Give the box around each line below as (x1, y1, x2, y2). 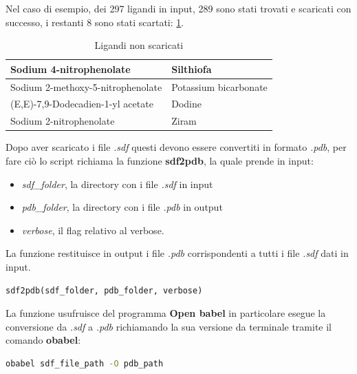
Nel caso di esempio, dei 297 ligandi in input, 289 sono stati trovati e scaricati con (6, 1, 351, 15)
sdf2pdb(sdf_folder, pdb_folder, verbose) (6, 285, 203, 295)
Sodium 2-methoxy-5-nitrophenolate (10, 79, 162, 94)
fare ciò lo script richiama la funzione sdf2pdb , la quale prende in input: (6, 154, 314, 167)
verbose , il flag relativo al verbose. (21, 222, 164, 237)
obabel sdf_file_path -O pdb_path (6, 358, 164, 368)
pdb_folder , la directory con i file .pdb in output (21, 200, 223, 214)
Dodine (171, 96, 202, 111)
